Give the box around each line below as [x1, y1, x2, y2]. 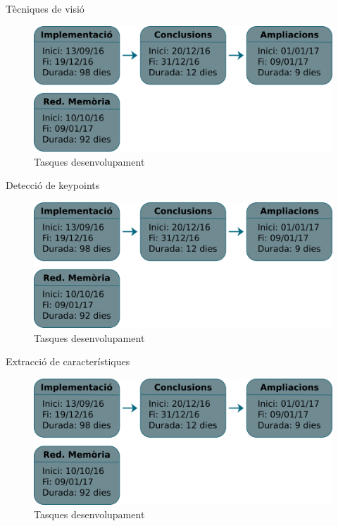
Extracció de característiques [6, 354, 130, 369]
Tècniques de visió [6, 1, 84, 16]
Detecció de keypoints [6, 178, 100, 192]
